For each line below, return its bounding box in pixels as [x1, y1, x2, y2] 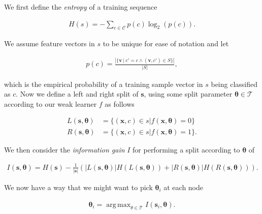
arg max [106, 201, 131, 208]
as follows [105, 98, 135, 109]
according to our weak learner [4, 98, 97, 109]
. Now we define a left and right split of [16, 88, 139, 99]
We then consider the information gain [4, 144, 125, 155]
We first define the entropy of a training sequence [4, 2, 157, 12]
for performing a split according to [133, 144, 240, 155]
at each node [163, 181, 204, 192]
